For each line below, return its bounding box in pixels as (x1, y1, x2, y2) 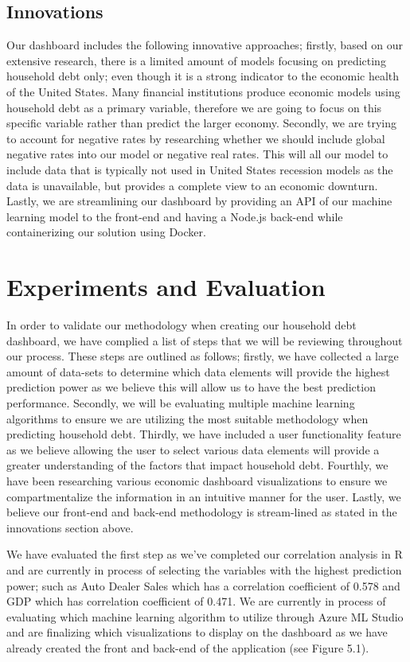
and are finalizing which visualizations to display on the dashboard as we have (6, 624, 388, 641)
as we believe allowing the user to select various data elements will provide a (6, 441, 380, 458)
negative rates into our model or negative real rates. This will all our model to (6, 146, 389, 162)
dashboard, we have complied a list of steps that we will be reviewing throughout (6, 332, 403, 349)
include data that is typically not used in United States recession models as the (6, 161, 393, 177)
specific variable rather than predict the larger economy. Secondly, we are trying (6, 115, 397, 131)
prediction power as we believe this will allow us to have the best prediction (6, 379, 376, 395)
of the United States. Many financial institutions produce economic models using (6, 83, 400, 99)
